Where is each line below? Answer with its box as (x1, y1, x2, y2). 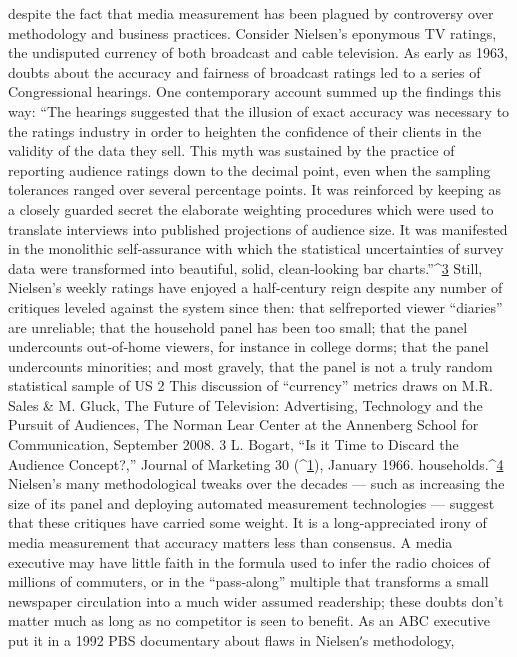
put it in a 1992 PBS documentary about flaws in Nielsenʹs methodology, (8, 630, 455, 650)
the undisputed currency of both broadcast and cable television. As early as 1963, (8, 42, 508, 63)
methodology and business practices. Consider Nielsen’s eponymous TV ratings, (8, 22, 497, 43)
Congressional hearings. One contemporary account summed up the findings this (8, 81, 501, 102)
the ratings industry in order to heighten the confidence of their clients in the (8, 120, 482, 141)
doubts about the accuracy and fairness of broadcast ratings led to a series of (8, 61, 481, 82)
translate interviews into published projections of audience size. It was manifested (8, 218, 508, 239)
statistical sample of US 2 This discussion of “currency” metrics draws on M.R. (8, 375, 493, 396)
